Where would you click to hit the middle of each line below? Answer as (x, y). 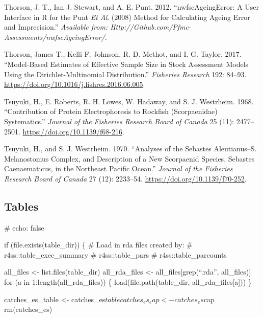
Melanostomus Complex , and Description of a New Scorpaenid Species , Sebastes (129, 158)
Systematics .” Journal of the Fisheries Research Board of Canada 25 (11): (119, 121)
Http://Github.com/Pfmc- (151, 27)
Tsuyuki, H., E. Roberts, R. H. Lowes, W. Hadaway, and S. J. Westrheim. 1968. (129, 101)
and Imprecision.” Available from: (56, 27)
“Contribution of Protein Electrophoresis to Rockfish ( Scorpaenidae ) (111, 111)
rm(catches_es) (28, 309)
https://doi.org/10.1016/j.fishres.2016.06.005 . (75, 84)
